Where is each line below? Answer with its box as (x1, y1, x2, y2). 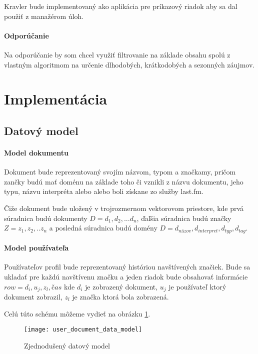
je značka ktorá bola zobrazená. (72, 291, 169, 301)
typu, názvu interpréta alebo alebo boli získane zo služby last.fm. (4, 186, 203, 196)
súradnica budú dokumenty (4, 212, 87, 223)
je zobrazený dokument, (85, 281, 158, 291)
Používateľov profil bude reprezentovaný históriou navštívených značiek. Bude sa (4, 261, 250, 272)
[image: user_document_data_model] (24, 326, 142, 333)
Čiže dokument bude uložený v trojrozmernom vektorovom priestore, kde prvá (4, 202, 244, 213)
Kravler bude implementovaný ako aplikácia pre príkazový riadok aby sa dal (4, 1, 237, 11)
